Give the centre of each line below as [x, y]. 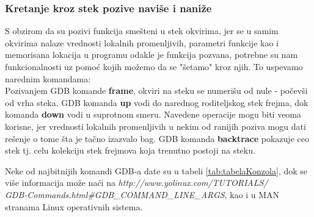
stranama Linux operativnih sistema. [74, 206]
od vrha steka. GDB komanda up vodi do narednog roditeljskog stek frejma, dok [157, 102]
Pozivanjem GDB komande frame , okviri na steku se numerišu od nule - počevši [156, 91]
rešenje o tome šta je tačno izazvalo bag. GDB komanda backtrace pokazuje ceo [157, 138]
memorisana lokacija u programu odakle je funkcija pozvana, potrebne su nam [152, 55]
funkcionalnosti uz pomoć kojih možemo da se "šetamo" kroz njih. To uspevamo [154, 66]
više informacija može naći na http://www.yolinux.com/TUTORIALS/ [137, 183]
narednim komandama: [48, 78]
